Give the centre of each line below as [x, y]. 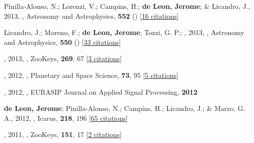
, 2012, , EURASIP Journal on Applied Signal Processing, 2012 [101, 91]
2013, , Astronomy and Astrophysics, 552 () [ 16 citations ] [91, 16]
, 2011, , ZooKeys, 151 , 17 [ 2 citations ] [63, 134]
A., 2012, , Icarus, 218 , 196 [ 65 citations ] [66, 118]
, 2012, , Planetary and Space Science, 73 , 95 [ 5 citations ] [91, 75]
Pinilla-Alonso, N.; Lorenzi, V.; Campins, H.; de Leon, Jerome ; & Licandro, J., [127, 6]
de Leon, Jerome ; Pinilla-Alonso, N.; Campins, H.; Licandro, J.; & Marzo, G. [125, 108]
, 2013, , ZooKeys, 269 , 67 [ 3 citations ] [63, 58]
